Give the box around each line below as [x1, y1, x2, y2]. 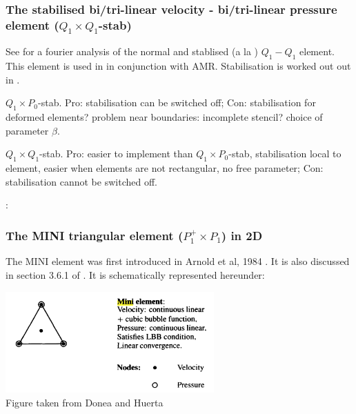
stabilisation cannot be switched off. [6, 174, 157, 188]
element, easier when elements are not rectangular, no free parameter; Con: [6, 161, 324, 175]
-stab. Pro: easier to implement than [39, 146, 193, 161]
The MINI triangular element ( [6, 226, 184, 244]
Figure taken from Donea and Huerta [6, 395, 164, 409]
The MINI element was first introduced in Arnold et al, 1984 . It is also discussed [6, 254, 350, 268]
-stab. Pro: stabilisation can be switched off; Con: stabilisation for [38, 95, 316, 110]
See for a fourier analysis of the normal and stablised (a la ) [6, 44, 259, 59]
